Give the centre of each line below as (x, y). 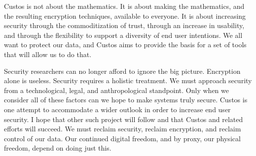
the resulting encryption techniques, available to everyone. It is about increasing (125, 16)
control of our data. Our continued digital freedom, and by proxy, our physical (122, 138)
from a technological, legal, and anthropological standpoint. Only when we (116, 90)
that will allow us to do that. (48, 54)
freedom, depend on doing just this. (58, 148)
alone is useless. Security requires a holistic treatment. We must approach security (128, 80)
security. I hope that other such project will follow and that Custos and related (124, 119)
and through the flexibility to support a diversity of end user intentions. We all (123, 35)
